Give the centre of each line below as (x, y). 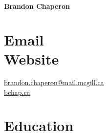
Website (32, 58)
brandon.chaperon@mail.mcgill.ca (54, 82)
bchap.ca (17, 92)
